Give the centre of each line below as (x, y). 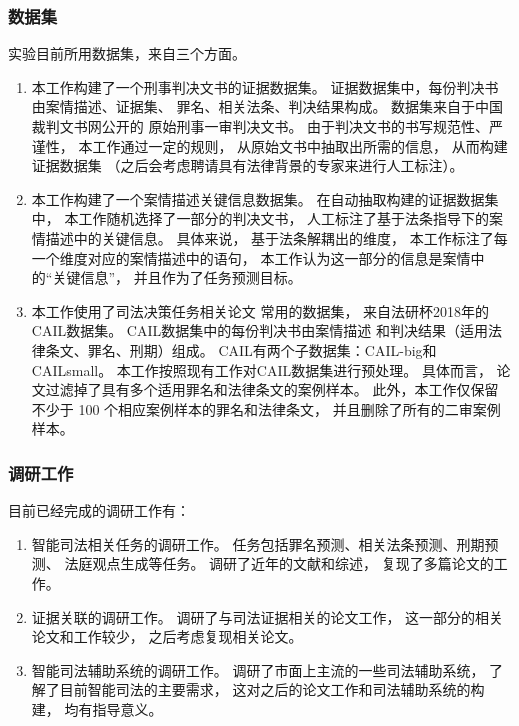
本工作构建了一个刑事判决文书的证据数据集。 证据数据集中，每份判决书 (265, 86)
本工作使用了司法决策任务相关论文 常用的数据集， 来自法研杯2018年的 (260, 310)
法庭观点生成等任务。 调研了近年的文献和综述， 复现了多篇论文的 (279, 563)
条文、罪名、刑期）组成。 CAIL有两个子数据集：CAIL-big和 (241, 349)
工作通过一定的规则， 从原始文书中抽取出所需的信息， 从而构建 (300, 145)
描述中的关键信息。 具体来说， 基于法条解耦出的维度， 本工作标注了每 (276, 237)
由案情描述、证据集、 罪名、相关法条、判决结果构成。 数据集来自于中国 (267, 106)
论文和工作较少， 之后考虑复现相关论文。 (167, 636)
